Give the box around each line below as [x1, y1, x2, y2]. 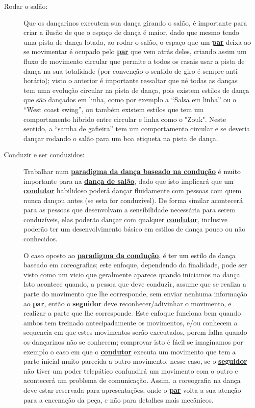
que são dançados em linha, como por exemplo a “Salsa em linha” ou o [24, 94, 236, 105]
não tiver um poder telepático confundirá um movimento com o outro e [24, 365, 238, 376]
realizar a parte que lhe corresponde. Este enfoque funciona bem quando [24, 308, 241, 318]
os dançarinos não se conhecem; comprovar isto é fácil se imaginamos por [24, 337, 243, 347]
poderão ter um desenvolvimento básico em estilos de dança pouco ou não [24, 224, 246, 234]
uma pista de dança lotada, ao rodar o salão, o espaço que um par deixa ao [24, 36, 251, 47]
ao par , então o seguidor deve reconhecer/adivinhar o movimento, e [24, 298, 231, 308]
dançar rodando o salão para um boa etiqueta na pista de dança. [24, 133, 218, 143]
